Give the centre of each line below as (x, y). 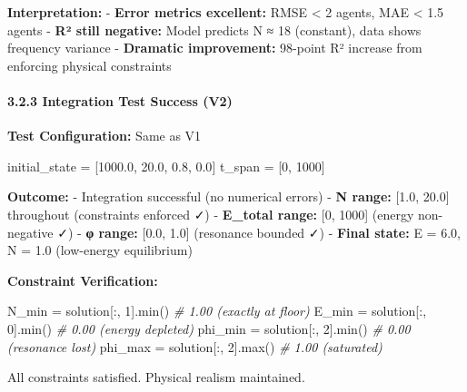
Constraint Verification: (83, 280)
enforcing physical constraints (89, 65)
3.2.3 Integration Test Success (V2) (120, 100)
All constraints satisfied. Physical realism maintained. (156, 377)
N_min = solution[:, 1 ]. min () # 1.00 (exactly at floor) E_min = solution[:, (217, 311)
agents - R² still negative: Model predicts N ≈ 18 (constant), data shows (214, 29)
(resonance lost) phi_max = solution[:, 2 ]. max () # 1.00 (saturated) (195, 346)
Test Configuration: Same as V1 (104, 136)
